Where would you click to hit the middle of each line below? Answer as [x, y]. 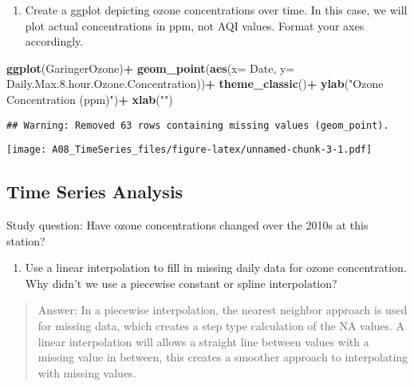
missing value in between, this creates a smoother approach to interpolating [223, 357]
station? [26, 240]
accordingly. [54, 41]
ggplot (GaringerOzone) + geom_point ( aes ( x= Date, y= [151, 68]
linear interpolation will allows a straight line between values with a [203, 341]
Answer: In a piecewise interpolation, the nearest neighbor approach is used [223, 310]
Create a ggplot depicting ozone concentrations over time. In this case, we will [216, 10]
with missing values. [87, 372]
